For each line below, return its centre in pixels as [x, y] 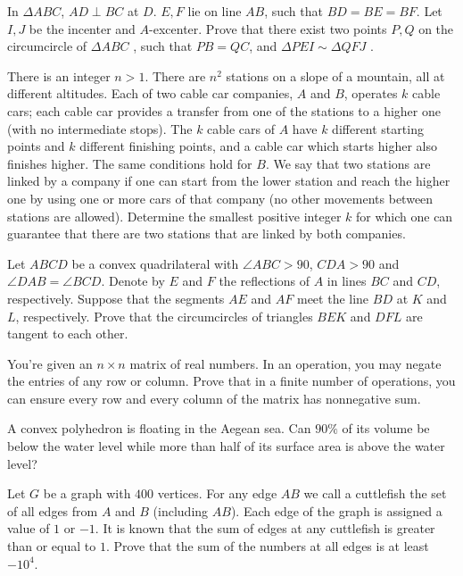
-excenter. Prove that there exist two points [268, 28]
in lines [347, 281]
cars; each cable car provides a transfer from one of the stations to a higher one [224, 110]
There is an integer [59, 75]
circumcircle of [47, 46]
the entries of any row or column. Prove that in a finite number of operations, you [231, 381]
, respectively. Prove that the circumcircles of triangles [164, 316]
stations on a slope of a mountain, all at [335, 75]
